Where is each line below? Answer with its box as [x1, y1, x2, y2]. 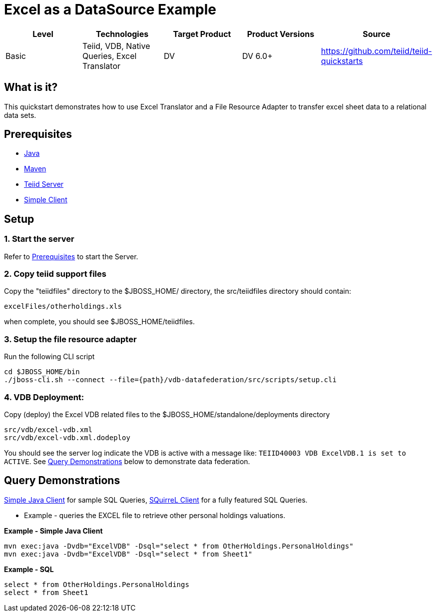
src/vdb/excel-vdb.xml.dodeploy [4, 433, 130, 442]
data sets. [4, 110, 36, 119]
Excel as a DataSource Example [4, 1, 217, 18]
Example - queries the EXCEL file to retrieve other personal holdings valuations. [24, 511, 286, 520]
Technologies [95, 28, 149, 39]
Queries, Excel [82, 50, 137, 61]
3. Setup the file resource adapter [4, 334, 137, 344]
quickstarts [321, 55, 363, 66]
